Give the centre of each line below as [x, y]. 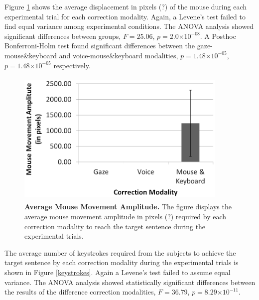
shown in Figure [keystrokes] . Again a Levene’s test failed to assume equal [118, 272]
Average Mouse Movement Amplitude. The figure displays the [128, 207]
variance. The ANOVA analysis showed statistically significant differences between [130, 282]
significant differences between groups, [63, 36]
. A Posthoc [218, 36]
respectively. [72, 65]
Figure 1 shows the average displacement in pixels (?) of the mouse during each [126, 6]
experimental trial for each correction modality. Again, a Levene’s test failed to [125, 16]
